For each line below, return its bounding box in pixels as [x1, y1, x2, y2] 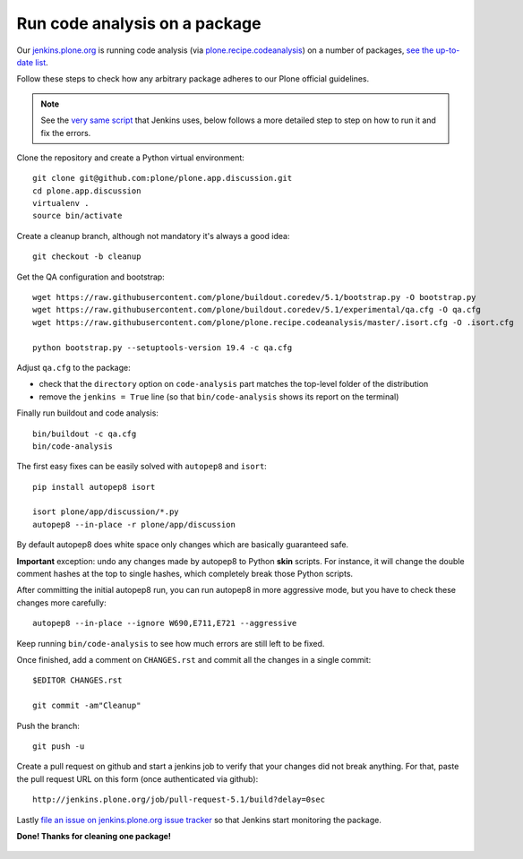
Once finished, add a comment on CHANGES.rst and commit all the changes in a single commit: [16, 655, 372, 665]
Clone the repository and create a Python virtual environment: [16, 152, 245, 163]
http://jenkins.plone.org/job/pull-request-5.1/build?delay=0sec [32, 795, 326, 805]
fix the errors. [40, 127, 91, 138]
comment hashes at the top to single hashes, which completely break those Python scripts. [16, 569, 354, 580]
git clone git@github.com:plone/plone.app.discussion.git [32, 173, 293, 184]
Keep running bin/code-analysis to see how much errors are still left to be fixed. [16, 638, 325, 649]
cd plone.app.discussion [32, 185, 141, 196]
